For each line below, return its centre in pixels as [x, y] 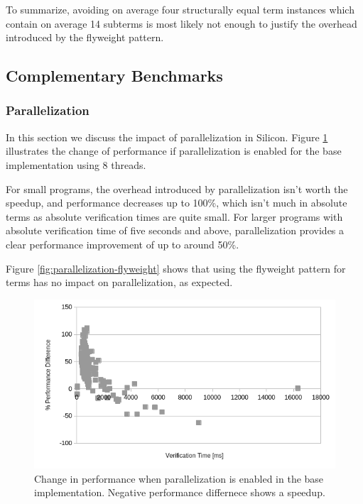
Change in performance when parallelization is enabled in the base [179, 478]
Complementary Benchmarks [114, 76]
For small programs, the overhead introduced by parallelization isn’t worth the [177, 188]
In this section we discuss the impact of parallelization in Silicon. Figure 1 [167, 137]
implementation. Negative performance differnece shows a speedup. [180, 492]
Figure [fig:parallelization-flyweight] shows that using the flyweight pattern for [176, 268]
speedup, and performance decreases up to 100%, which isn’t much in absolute [177, 203]
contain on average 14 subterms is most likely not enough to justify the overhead [181, 23]
